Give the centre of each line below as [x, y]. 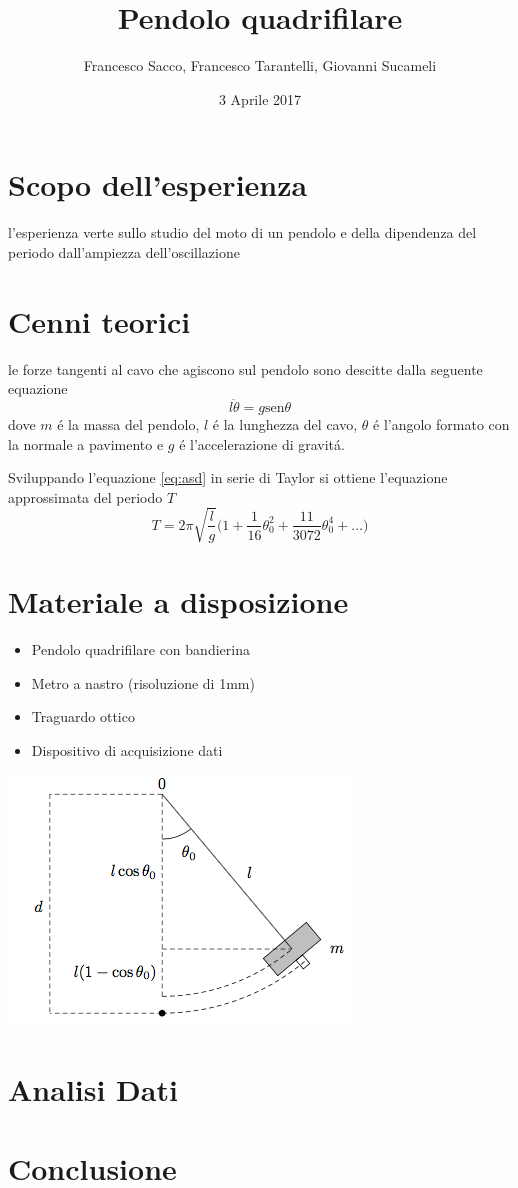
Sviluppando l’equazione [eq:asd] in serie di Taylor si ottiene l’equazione [228, 477]
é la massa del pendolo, [128, 423]
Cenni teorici [99, 320]
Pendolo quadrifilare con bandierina [140, 649]
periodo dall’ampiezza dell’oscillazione [124, 251]
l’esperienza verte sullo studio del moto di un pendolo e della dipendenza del [242, 232]
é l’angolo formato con [441, 423]
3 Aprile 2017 [260, 98]
